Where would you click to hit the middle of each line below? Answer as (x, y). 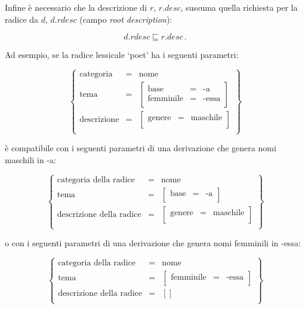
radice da (22, 19)
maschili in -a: (31, 159)
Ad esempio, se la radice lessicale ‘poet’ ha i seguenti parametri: (122, 55)
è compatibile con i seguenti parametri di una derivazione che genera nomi (141, 148)
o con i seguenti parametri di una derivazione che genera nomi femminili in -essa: (153, 243)
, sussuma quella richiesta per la (239, 7)
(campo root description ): (126, 19)
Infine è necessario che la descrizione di (76, 7)
